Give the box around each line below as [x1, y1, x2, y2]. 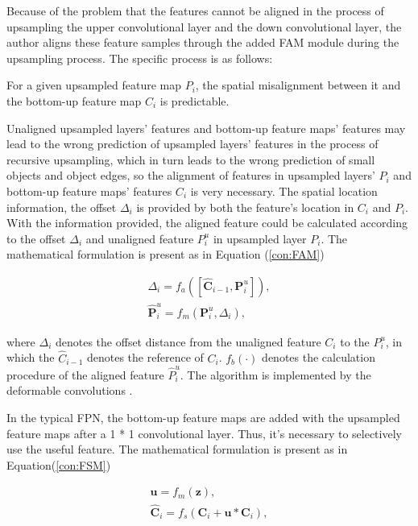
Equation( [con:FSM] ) [6, 456, 111, 473]
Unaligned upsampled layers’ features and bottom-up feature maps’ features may [6, 119, 406, 136]
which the [6, 349, 55, 366]
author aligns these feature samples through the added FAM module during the [6, 34, 399, 51]
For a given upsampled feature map [6, 77, 181, 93]
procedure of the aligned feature [6, 366, 164, 383]
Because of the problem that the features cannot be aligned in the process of [6, 2, 384, 19]
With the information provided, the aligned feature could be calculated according [6, 214, 408, 231]
